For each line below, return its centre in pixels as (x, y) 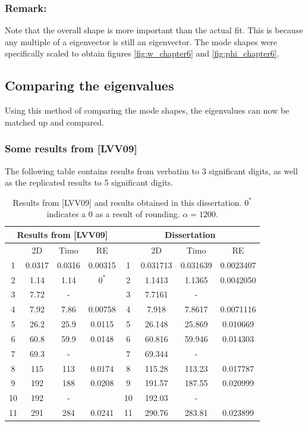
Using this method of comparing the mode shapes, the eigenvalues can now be (147, 110)
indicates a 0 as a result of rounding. (113, 214)
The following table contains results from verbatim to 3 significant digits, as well (151, 170)
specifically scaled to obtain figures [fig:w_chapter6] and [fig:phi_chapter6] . (142, 53)
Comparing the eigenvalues (89, 85)
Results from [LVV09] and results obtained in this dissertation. (127, 202)
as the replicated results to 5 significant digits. (89, 182)
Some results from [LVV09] (71, 148)
